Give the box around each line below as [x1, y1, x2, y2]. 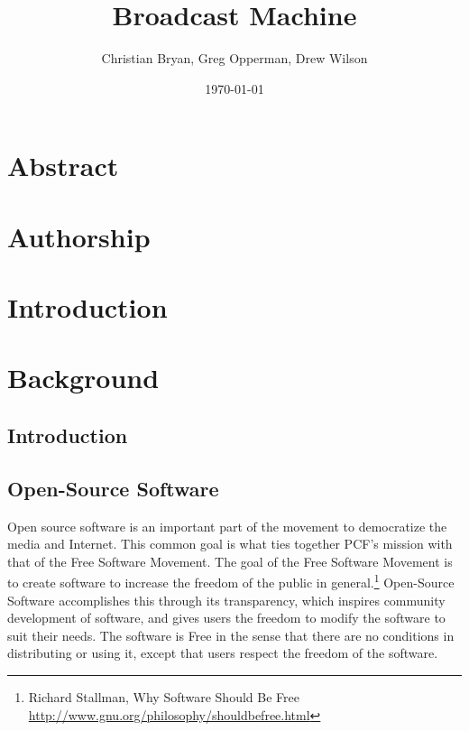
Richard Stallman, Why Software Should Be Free [28, 688, 299, 707]
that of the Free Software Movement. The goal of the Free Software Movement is [7, 551, 453, 570]
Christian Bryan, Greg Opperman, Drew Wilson [101, 49, 368, 68]
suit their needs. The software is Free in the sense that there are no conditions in [7, 625, 455, 644]
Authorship [7, 217, 151, 254]
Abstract [7, 147, 119, 184]
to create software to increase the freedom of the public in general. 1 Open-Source [7, 570, 455, 592]
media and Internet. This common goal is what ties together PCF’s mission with [7, 534, 453, 553]
